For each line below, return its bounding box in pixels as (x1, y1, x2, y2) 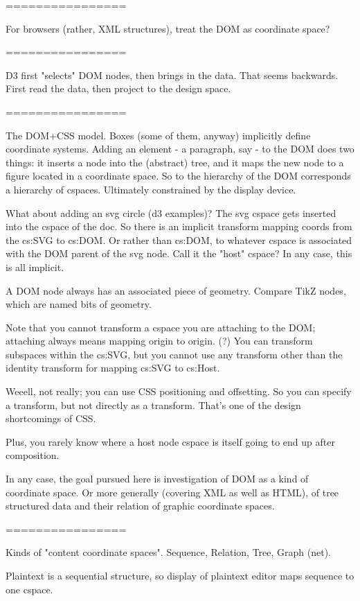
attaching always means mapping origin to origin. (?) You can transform (6, 333, 313, 348)
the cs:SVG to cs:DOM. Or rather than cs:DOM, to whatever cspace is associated (6, 232, 352, 247)
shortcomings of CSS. (6, 411, 96, 426)
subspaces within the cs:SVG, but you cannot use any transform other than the (6, 347, 343, 361)
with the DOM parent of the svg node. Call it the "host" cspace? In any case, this (6, 246, 352, 261)
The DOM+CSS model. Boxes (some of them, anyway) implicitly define (6, 128, 311, 142)
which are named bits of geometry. (6, 297, 152, 311)
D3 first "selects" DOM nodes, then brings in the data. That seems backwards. (6, 67, 339, 82)
